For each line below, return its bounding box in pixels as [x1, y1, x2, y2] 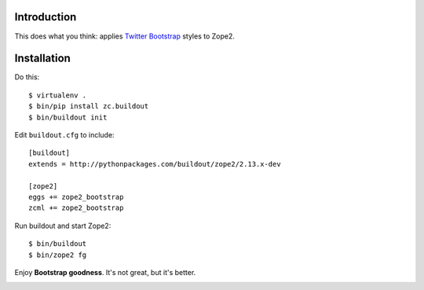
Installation [14, 52, 71, 65]
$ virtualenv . [28, 90, 87, 100]
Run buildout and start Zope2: [14, 221, 111, 230]
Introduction [14, 10, 77, 24]
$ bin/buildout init [28, 112, 108, 122]
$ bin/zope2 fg [28, 250, 87, 259]
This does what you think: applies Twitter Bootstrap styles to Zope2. [14, 31, 236, 41]
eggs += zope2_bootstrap [28, 193, 124, 201]
